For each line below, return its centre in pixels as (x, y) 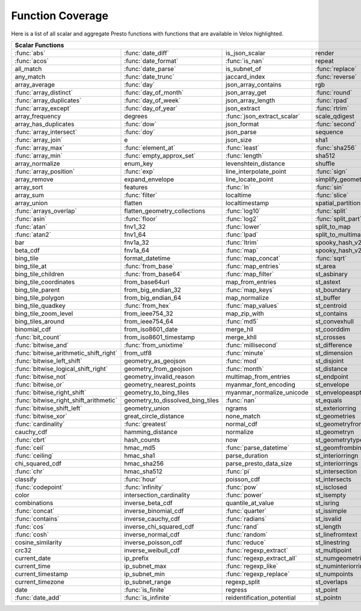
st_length (328, 526)
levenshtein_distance (255, 164)
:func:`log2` (242, 218)
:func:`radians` (246, 518)
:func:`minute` (245, 353)
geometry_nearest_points (160, 384)
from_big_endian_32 (153, 290)
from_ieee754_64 (149, 321)
